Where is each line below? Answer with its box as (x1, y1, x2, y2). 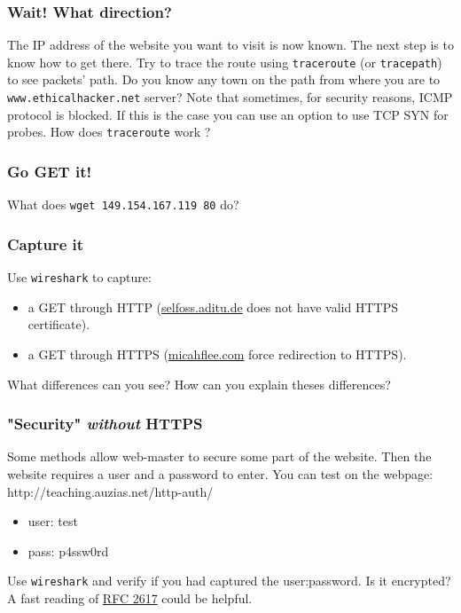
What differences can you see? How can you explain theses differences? (7, 374, 391, 393)
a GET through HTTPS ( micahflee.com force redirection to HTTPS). (27, 344, 407, 363)
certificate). (27, 315, 90, 334)
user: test (27, 512, 78, 530)
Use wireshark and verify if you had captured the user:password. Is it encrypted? (7, 571, 451, 590)
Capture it (7, 232, 84, 255)
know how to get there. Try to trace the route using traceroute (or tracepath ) (7, 52, 442, 71)
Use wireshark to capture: (7, 268, 152, 287)
